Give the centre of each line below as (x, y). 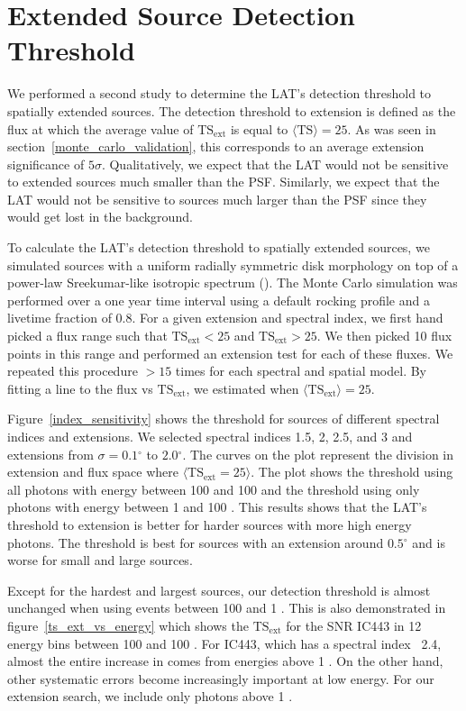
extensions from (50, 454)
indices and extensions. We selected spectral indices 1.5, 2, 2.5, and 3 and (210, 436)
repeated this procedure (73, 371)
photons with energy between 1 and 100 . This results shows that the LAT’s (217, 507)
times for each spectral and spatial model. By (301, 371)
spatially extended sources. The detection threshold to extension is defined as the (232, 110)
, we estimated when (242, 388)
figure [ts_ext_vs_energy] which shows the (128, 625)
